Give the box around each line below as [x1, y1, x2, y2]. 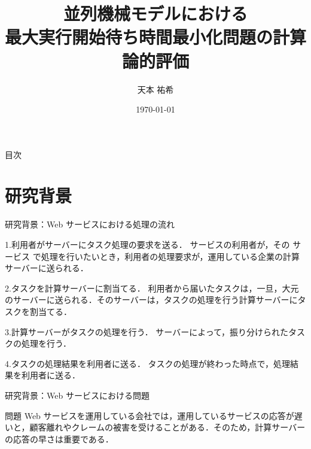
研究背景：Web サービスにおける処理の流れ [5, 218, 175, 230]
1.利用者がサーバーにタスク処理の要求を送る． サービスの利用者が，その [5, 238, 290, 250]
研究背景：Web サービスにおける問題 [5, 389, 150, 401]
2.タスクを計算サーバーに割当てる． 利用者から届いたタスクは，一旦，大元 [5, 281, 299, 294]
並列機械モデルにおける [63, 1, 248, 26]
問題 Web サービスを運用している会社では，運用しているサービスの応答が [5, 409, 294, 421]
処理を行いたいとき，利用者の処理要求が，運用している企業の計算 [41, 250, 300, 262]
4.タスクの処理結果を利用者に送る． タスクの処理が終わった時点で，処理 [5, 357, 291, 369]
